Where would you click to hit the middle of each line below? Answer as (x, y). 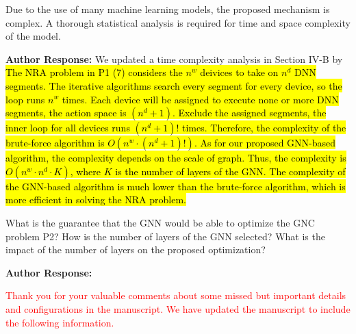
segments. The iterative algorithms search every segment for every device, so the (174, 85)
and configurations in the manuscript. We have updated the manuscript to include (178, 308)
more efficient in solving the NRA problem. (96, 200)
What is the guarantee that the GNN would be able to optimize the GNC (160, 222)
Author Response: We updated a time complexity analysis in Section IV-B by (174, 59)
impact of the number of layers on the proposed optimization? (136, 249)
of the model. (33, 36)
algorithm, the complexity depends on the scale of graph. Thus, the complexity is (176, 158)
